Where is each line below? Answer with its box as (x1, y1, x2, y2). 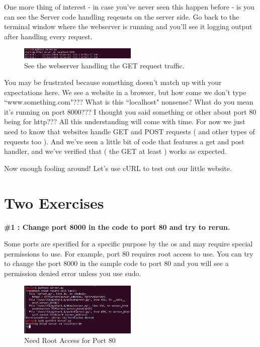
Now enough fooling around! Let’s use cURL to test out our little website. (4, 162, 232, 173)
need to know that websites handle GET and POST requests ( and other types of (4, 126, 255, 137)
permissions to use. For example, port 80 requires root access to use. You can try (4, 248, 253, 258)
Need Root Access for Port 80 (24, 335, 116, 345)
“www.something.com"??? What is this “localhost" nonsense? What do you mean (4, 97, 253, 107)
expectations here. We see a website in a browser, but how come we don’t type (4, 86, 246, 97)
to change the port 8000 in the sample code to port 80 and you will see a (4, 258, 229, 269)
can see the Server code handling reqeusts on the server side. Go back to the (4, 11, 239, 22)
